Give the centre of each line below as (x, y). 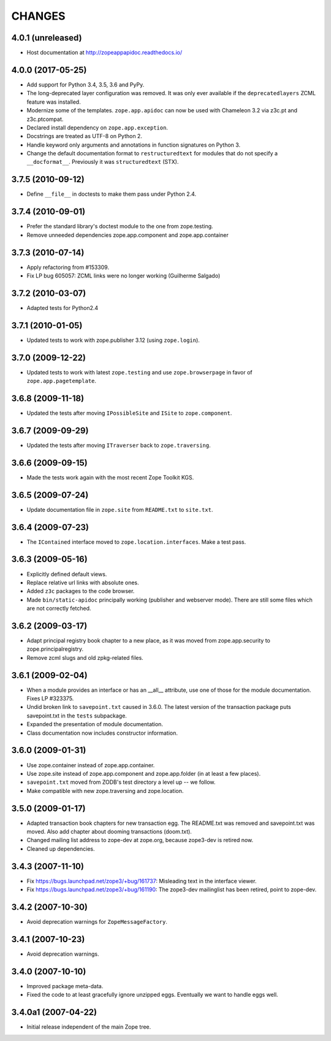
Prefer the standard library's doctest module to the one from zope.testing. (120, 226)
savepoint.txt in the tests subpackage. (77, 716)
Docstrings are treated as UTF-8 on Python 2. (84, 136)
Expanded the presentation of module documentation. (95, 724)
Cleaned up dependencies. (61, 849)
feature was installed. (54, 102)
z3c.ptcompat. (45, 119)
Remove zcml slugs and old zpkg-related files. (85, 657)
